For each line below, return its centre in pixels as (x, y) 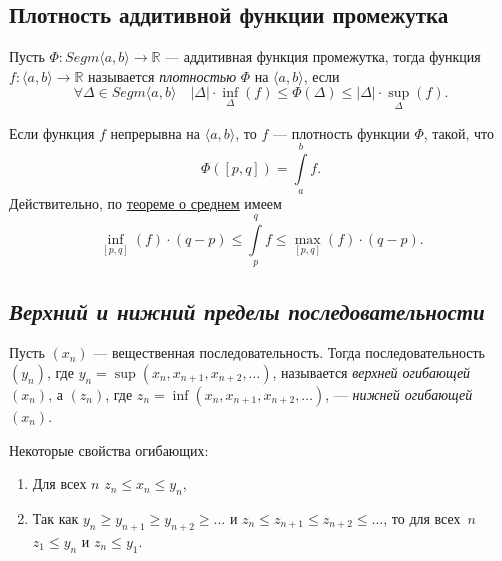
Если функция (52, 132)
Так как (55, 517)
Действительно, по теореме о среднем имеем (145, 203)
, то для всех (422, 517)
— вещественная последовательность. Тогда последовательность (289, 352)
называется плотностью (162, 75)
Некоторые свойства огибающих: (109, 449)
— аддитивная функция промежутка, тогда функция (323, 56)
